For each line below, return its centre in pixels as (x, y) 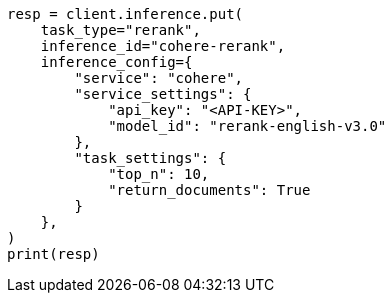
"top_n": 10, (159, 174)
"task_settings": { (150, 158)
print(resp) (53, 254)
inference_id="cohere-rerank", (163, 46)
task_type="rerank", (120, 30)
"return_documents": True (209, 190)
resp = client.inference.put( (125, 14)
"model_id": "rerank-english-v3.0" (247, 126)
